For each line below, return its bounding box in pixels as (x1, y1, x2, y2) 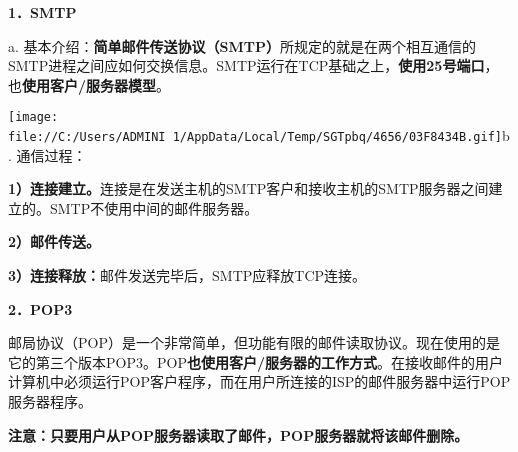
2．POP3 (8, 298, 73, 319)
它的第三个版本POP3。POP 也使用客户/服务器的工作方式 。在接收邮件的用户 (8, 351, 503, 372)
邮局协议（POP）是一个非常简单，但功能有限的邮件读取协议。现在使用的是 (8, 332, 500, 353)
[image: (8, 110, 59, 125)
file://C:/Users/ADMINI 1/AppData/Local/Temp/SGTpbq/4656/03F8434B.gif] (8, 130, 502, 145)
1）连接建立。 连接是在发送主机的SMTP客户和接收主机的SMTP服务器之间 (8, 178, 489, 199)
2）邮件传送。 (8, 231, 101, 252)
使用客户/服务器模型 (22, 74, 157, 95)
